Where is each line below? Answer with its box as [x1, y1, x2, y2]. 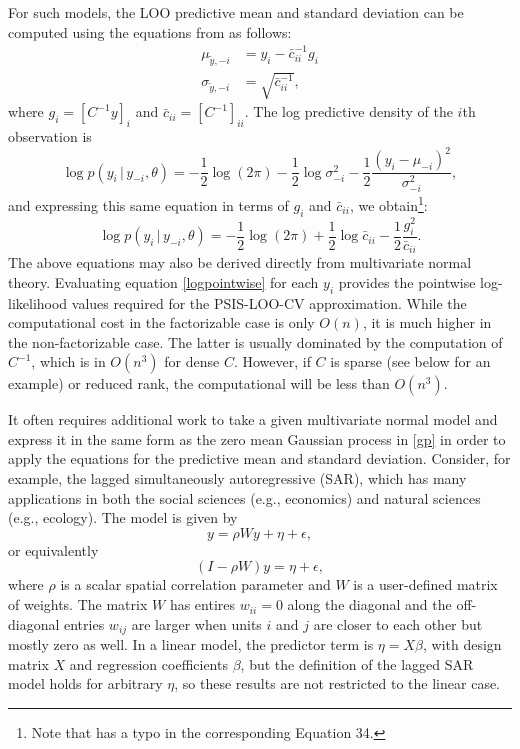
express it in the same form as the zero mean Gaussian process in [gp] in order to [8, 428, 506, 449]
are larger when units [131, 613, 262, 634]
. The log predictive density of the [244, 101, 453, 122]
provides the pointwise [338, 271, 476, 292]
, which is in [31, 351, 106, 372]
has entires [169, 594, 236, 615]
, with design [422, 634, 502, 655]
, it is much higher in [362, 312, 492, 333]
